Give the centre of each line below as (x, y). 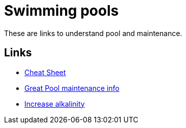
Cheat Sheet (45, 72)
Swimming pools (61, 11)
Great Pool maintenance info (72, 88)
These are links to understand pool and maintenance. (93, 33)
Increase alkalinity (55, 104)
